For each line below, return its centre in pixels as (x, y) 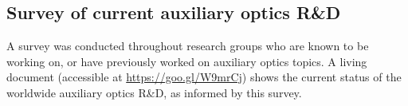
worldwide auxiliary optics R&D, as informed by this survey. (154, 92)
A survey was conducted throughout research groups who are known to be (188, 46)
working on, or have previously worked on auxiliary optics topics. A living (187, 61)
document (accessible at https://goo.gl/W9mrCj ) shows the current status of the (204, 77)
